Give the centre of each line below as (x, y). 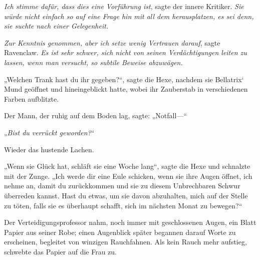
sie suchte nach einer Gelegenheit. (56, 26)
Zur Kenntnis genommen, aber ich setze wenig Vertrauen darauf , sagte (112, 42)
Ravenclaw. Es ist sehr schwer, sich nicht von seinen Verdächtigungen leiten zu (125, 52)
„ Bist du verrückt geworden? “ (49, 132)
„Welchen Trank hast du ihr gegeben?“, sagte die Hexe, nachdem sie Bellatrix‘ (124, 79)
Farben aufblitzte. (32, 98)
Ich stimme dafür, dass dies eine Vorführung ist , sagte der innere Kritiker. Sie (124, 6)
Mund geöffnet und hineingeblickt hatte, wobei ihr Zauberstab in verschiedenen (126, 89)
